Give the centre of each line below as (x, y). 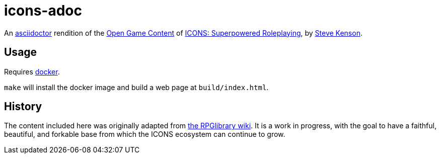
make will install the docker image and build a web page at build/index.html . (136, 87)
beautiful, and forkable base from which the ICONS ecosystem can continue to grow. (145, 134)
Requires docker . (32, 71)
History (23, 107)
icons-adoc (43, 11)
